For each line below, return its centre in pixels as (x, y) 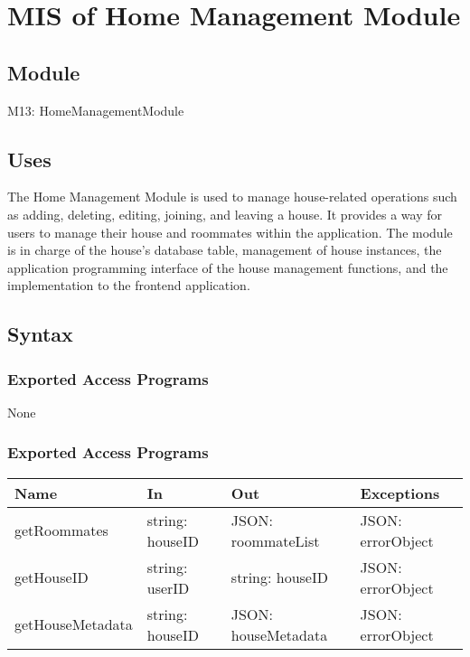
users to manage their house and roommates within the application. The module (230, 232)
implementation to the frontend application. (129, 285)
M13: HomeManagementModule (96, 110)
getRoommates (61, 530)
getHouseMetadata (74, 624)
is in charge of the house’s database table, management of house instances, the (225, 250)
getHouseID (52, 577)
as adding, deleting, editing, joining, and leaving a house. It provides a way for (225, 214)
